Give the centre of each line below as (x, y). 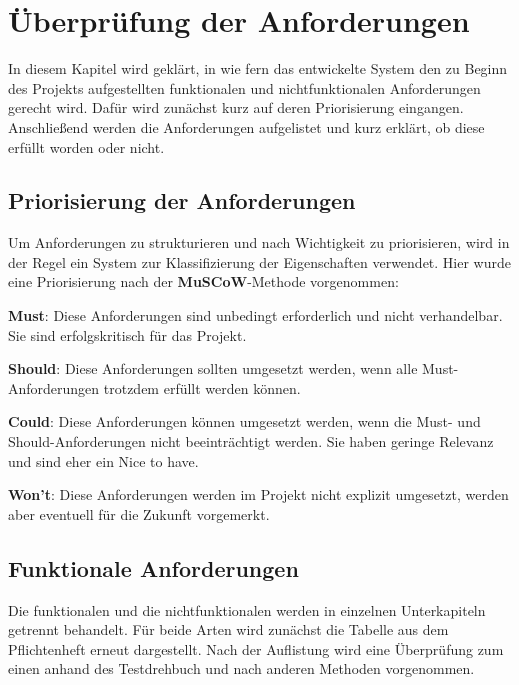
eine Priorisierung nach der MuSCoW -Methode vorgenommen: (203, 281)
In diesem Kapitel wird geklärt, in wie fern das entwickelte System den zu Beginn (258, 68)
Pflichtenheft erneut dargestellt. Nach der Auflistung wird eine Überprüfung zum (256, 648)
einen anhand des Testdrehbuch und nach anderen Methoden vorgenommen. (241, 668)
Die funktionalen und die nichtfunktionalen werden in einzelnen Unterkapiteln (247, 609)
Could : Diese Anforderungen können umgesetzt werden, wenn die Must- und (244, 421)
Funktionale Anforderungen (153, 567)
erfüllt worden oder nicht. (86, 146)
